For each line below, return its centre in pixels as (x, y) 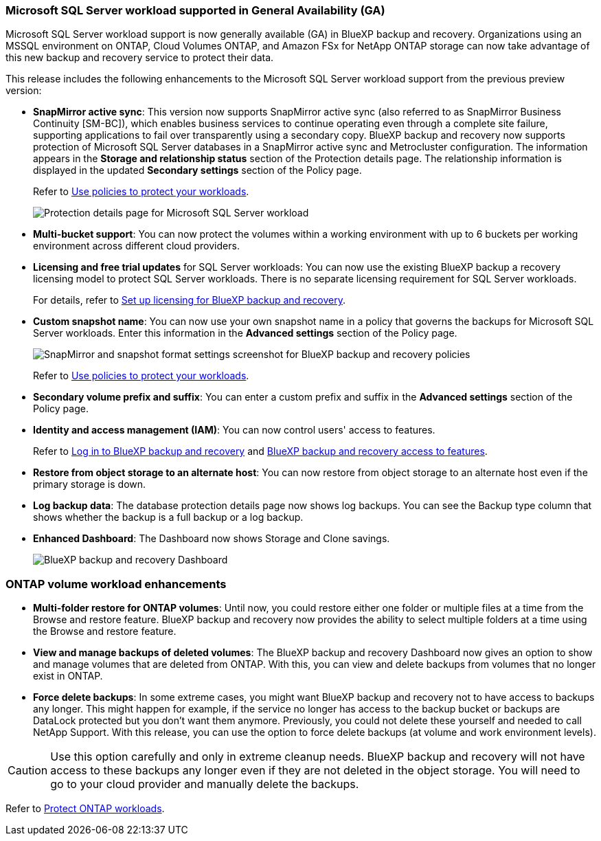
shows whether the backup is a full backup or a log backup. (168, 517)
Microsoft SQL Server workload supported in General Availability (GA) (195, 10)
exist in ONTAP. (68, 676)
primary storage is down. (90, 484)
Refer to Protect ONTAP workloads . (85, 809)
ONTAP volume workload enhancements (116, 584)
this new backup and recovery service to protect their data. (140, 58)
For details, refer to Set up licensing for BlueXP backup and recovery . (190, 300)
